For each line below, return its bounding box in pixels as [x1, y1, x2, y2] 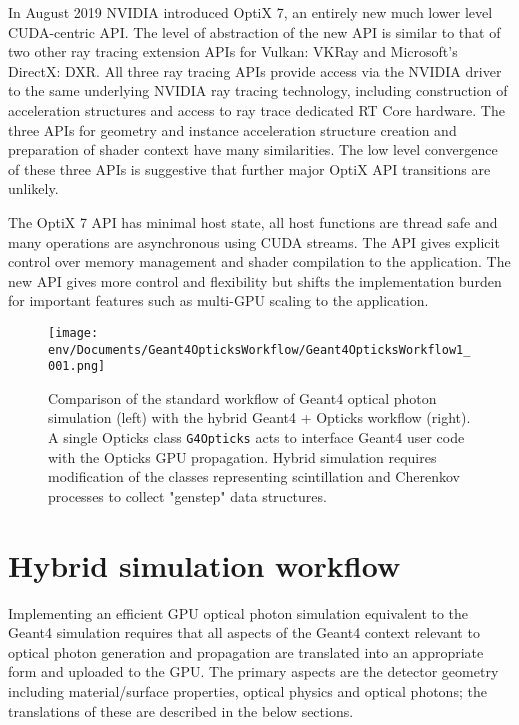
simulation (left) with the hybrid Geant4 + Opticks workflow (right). [48, 407, 471, 428]
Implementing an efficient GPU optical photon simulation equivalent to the [8, 602, 469, 623]
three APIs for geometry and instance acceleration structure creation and [8, 119, 457, 140]
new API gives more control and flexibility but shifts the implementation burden [8, 270, 502, 291]
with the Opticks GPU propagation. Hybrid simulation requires [48, 446, 437, 467]
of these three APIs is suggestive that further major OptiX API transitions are [8, 158, 491, 179]
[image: [48, 325, 99, 340]
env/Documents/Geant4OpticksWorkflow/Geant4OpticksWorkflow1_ [48, 342, 471, 357]
